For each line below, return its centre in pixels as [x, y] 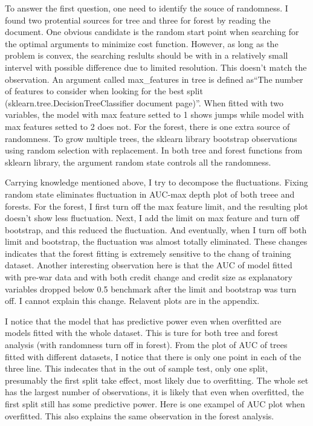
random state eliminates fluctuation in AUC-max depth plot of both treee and [150, 194]
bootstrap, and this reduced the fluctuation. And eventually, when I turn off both [156, 229]
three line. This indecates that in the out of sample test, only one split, [137, 368]
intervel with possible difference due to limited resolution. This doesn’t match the [156, 67]
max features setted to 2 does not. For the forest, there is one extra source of [147, 126]
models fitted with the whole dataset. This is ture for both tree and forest [142, 333]
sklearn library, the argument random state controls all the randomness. [138, 162]
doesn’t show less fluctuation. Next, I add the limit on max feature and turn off [152, 218]
